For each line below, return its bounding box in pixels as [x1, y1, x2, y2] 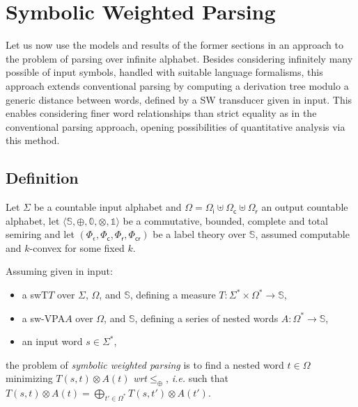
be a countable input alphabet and [33, 200, 182, 214]
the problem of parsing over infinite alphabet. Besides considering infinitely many [6, 51, 353, 65]
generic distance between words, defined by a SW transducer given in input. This [6, 92, 352, 106]
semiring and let [6, 227, 75, 241]
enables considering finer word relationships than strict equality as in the [6, 106, 317, 120]
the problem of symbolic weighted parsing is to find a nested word [6, 357, 284, 372]
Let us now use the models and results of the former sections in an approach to [6, 38, 344, 52]
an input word [22, 334, 83, 349]
